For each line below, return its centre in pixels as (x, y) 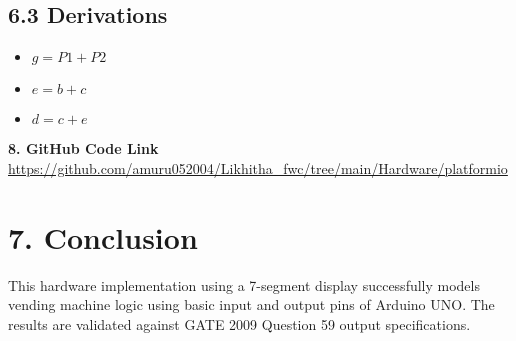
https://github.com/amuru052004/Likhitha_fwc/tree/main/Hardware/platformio (258, 167)
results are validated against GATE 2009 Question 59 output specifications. (239, 323)
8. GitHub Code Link (83, 148)
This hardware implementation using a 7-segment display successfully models (244, 284)
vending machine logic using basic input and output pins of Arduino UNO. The (251, 304)
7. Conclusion (103, 236)
